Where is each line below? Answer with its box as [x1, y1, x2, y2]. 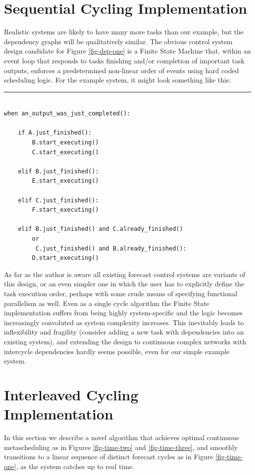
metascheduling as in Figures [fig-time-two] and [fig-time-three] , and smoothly [4, 442, 238, 452]
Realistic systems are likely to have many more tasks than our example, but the [4, 27, 244, 37]
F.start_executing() [32, 206, 99, 214]
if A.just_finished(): [18, 129, 92, 137]
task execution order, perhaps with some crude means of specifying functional [4, 288, 237, 298]
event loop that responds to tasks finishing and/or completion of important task [4, 55, 245, 65]
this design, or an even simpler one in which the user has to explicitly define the [4, 279, 245, 289]
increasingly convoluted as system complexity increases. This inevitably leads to [4, 317, 244, 327]
